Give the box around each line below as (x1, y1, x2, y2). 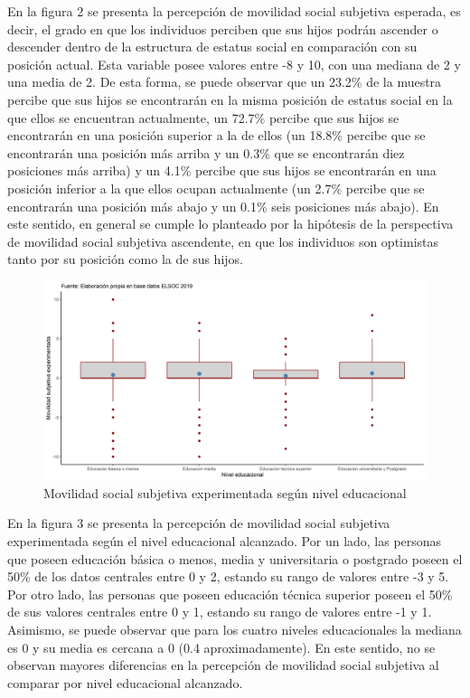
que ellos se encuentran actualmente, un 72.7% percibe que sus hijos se (7, 108, 399, 127)
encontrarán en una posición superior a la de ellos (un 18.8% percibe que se (7, 126, 426, 145)
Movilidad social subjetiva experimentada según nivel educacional (43, 483, 407, 502)
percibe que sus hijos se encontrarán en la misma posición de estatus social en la (7, 90, 453, 108)
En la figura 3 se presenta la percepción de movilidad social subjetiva (7, 514, 390, 533)
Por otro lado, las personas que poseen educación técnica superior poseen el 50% (7, 584, 453, 603)
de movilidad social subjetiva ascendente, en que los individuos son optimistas (7, 231, 439, 250)
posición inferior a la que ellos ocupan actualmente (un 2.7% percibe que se (7, 178, 425, 197)
